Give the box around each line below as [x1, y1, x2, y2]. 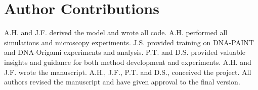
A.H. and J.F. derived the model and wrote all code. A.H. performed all [4, 27, 228, 38]
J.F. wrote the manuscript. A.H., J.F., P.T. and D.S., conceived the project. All [4, 66, 251, 77]
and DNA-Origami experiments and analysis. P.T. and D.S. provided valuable [4, 47, 245, 57]
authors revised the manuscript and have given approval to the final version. [4, 76, 240, 87]
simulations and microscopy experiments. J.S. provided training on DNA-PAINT [4, 37, 254, 47]
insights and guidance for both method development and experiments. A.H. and [4, 56, 251, 67]
